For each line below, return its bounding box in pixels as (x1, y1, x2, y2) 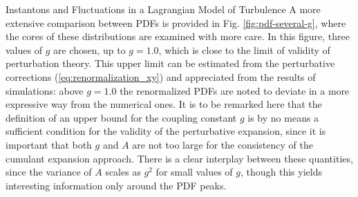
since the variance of (6, 165, 92, 179)
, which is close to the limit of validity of (158, 42, 330, 57)
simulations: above (6, 83, 84, 97)
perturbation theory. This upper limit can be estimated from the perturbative (6, 56, 335, 71)
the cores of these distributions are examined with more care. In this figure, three (6, 29, 350, 44)
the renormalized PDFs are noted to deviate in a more (120, 83, 350, 97)
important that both (6, 137, 92, 151)
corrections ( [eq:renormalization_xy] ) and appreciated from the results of (6, 69, 316, 84)
